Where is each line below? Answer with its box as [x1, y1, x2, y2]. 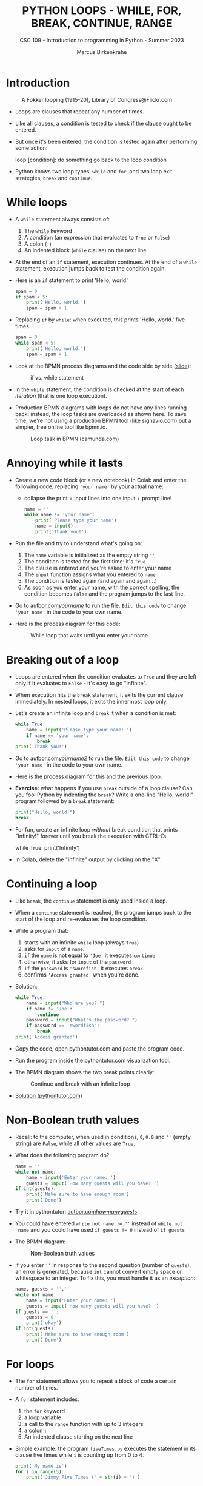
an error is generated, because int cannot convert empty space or [15, 1268, 182, 1275]
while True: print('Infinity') [15, 844, 81, 851]
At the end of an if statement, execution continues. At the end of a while [15, 258, 198, 266]
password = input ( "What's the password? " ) [26, 1017, 138, 1023]
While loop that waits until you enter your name [30, 631, 148, 639]
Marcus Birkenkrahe [76, 48, 127, 55]
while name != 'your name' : [24, 512, 95, 518]
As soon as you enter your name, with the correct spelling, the [24, 583, 180, 591]
